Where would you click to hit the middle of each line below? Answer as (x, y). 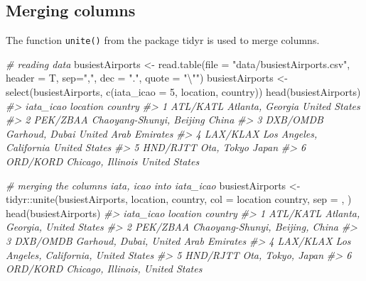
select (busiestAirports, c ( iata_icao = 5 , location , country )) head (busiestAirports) (183, 92)
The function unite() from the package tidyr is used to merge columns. (163, 40)
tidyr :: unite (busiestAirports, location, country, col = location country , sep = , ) (179, 199)
